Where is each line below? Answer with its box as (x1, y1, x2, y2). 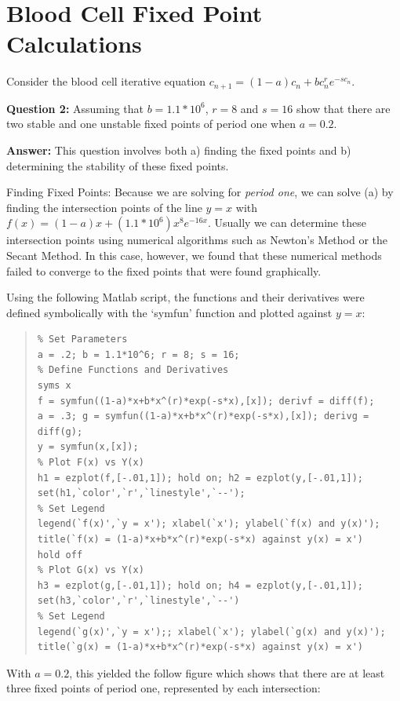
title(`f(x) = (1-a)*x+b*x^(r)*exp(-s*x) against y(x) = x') (37, 534, 364, 546)
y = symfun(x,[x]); (37, 441, 139, 453)
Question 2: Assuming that (6, 100, 144, 116)
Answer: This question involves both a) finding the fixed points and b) (6, 141, 351, 158)
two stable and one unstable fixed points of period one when (6, 115, 296, 132)
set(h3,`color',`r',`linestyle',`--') (37, 595, 240, 607)
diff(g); (37, 425, 83, 437)
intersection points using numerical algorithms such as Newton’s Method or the (6, 232, 388, 248)
